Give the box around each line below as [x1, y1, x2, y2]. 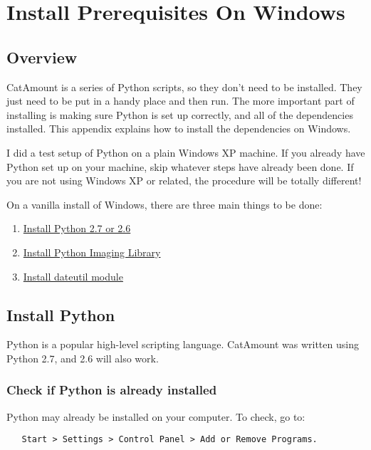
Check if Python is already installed [6, 381, 217, 399]
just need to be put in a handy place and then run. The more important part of [6, 93, 355, 108]
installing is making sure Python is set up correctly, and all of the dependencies [6, 107, 353, 122]
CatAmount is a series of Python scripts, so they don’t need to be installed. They [6, 79, 362, 94]
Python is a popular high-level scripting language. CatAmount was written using [6, 337, 359, 352]
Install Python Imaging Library [23, 244, 161, 259]
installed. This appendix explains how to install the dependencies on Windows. [6, 121, 351, 136]
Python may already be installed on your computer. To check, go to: [6, 409, 305, 424]
